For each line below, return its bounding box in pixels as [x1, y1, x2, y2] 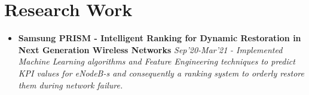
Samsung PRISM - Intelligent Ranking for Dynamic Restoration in [18, 32, 301, 44]
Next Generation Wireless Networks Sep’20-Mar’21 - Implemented [18, 43, 283, 56]
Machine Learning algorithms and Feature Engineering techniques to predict [18, 55, 295, 68]
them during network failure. [18, 78, 123, 91]
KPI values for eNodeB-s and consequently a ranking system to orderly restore [18, 66, 305, 79]
